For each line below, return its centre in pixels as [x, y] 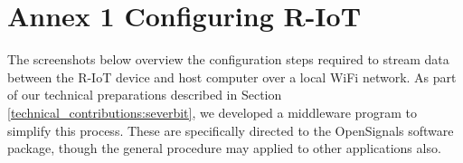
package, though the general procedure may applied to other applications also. [224, 148]
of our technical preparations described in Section [145, 95]
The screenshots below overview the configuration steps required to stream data [228, 59]
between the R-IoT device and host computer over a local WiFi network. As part [232, 77]
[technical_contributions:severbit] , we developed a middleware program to [213, 112]
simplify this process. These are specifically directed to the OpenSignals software [231, 130]
